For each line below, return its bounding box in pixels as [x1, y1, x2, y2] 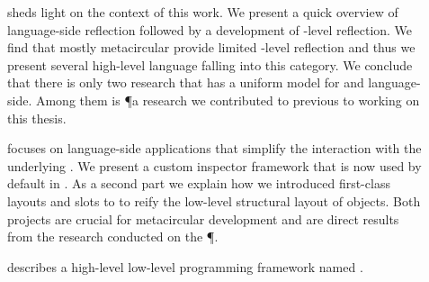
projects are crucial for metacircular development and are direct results [7, 209, 399, 228]
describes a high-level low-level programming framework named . [7, 257, 363, 276]
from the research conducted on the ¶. [7, 227, 219, 246]
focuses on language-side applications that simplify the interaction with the [7, 139, 422, 158]
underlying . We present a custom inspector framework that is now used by [7, 156, 422, 175]
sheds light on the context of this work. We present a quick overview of [7, 3, 398, 21]
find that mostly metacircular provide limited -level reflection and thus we [7, 38, 416, 57]
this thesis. [7, 108, 67, 127]
